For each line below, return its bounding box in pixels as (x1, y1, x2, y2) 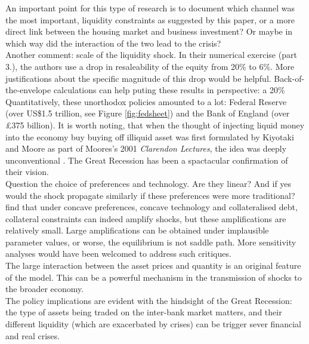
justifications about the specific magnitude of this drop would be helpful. (5, 72, 271, 84)
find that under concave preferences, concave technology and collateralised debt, (5, 201, 298, 213)
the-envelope (5, 84, 51, 96)
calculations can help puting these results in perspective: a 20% (53, 84, 285, 96)
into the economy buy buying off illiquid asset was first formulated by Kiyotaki (5, 130, 294, 143)
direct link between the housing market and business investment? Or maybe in (5, 25, 293, 38)
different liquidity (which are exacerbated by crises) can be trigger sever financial (5, 318, 301, 330)
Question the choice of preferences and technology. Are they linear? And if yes (5, 177, 292, 189)
